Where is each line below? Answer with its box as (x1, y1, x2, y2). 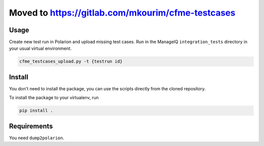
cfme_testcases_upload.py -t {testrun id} (19, 59, 123, 64)
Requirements (9, 122, 53, 130)
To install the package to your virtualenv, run (9, 95, 99, 101)
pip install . (19, 108, 53, 113)
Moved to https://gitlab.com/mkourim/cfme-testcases (9, 7, 236, 18)
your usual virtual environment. (9, 45, 72, 51)
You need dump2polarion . (9, 135, 65, 141)
